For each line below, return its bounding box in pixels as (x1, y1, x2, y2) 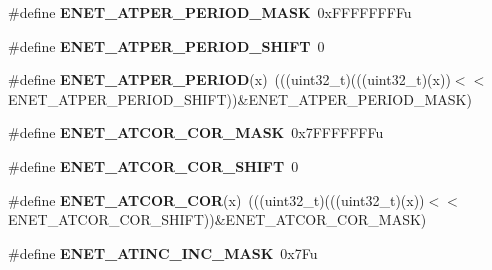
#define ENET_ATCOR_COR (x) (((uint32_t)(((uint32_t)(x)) (8, 189, 425, 210)
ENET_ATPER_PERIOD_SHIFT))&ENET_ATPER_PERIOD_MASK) (8, 88, 472, 109)
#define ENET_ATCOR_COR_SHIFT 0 (8, 155, 299, 176)
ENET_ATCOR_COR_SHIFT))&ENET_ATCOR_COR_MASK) (8, 209, 427, 230)
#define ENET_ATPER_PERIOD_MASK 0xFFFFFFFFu (8, 2, 412, 22)
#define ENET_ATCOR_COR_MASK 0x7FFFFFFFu (8, 122, 384, 143)
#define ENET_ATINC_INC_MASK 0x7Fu (8, 242, 318, 263)
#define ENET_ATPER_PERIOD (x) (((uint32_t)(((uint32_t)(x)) (8, 69, 451, 90)
